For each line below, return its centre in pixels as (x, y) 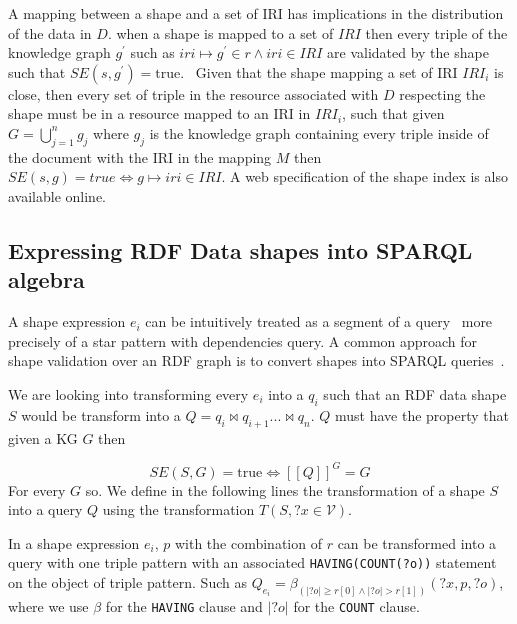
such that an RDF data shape (415, 393)
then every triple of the (436, 32)
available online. (57, 195)
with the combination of (248, 542)
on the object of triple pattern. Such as (127, 582)
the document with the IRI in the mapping (140, 156)
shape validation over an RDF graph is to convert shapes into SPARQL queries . (256, 360)
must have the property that (421, 414)
